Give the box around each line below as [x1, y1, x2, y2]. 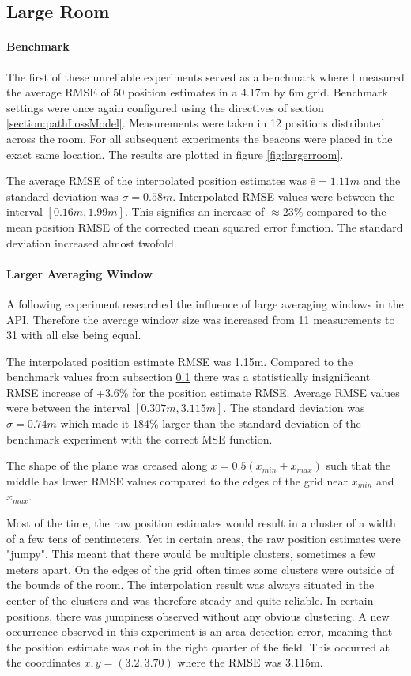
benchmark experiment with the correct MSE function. [6, 430, 273, 447]
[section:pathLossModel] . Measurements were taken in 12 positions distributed [6, 115, 385, 131]
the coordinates [6, 654, 81, 670]
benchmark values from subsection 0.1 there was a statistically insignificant [6, 368, 371, 385]
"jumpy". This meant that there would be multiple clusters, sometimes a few [6, 546, 376, 562]
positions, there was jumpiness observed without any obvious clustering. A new [6, 607, 390, 624]
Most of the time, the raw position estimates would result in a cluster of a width [6, 515, 396, 531]
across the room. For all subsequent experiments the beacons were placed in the [6, 130, 393, 146]
